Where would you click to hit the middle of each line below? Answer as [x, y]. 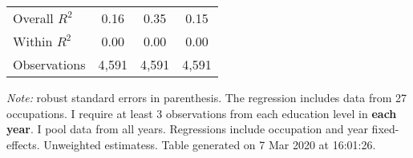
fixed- [385, 129]
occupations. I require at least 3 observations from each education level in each [202, 113]
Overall [33, 18]
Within [33, 41]
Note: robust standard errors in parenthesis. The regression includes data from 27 [207, 97]
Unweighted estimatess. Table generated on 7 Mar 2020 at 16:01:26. [210, 144]
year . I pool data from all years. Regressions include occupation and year [187, 129]
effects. [23, 144]
